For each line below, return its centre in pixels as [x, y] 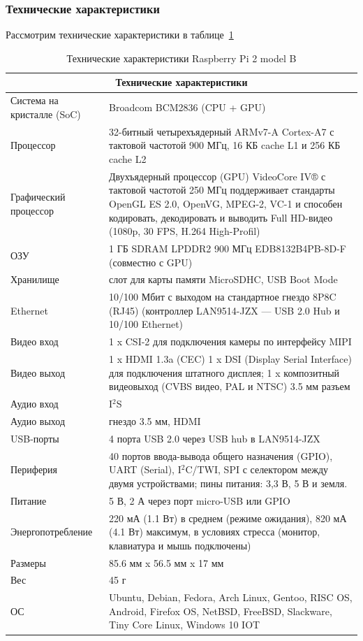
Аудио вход [35, 404]
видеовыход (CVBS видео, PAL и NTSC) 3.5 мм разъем [230, 386]
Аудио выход [38, 420]
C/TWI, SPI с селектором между [257, 469]
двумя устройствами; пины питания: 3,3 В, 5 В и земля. [228, 483]
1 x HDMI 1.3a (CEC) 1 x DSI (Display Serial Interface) [230, 359]
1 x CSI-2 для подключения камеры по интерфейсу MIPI [230, 341]
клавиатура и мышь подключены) [180, 545]
